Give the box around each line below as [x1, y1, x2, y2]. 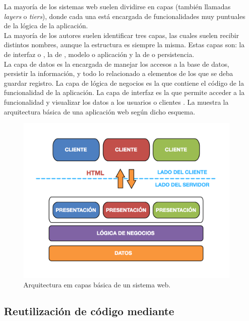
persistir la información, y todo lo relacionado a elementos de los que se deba [4, 68, 233, 78]
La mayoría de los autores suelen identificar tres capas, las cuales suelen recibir [4, 30, 239, 40]
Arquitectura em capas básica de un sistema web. [23, 280, 171, 290]
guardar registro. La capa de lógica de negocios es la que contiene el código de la [4, 77, 244, 88]
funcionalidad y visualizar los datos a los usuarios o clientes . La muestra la [4, 96, 229, 107]
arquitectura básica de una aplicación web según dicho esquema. [4, 106, 196, 116]
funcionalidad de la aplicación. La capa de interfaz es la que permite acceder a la [4, 87, 245, 97]
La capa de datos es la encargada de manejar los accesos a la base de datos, [4, 58, 230, 69]
